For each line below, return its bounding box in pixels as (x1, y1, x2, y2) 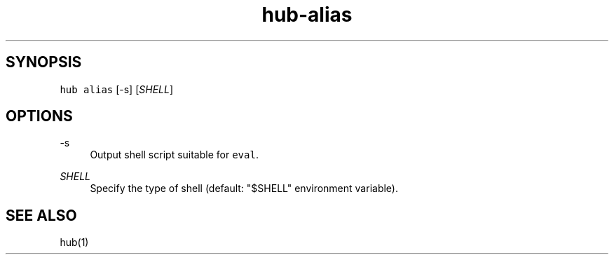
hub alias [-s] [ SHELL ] (60, 83, 174, 95)
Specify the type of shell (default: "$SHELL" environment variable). (90, 182, 398, 195)
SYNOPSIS (6, 53, 82, 71)
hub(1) (60, 236, 89, 249)
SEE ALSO (6, 206, 77, 224)
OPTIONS (6, 107, 73, 125)
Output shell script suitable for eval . (90, 149, 259, 161)
